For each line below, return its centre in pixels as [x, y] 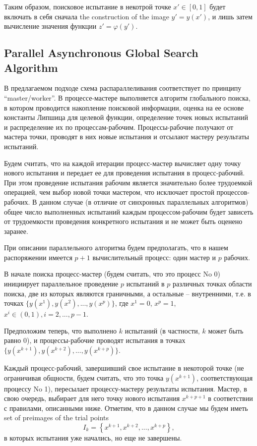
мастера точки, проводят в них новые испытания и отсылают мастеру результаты [127, 137]
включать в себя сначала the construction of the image [87, 16]
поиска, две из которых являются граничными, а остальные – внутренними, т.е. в [128, 293]
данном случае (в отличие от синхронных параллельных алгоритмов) [144, 201]
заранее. [16, 231]
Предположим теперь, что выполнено [61, 330]
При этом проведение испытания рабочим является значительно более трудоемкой [128, 182]
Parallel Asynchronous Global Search [101, 53]
